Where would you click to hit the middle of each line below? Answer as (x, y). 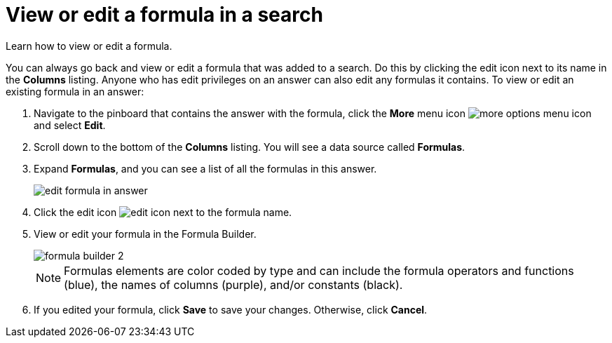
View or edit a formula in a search (164, 15)
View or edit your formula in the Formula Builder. (145, 234)
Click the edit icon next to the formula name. (163, 212)
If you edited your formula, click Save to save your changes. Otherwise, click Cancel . (231, 309)
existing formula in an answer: (75, 91)
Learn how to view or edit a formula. (89, 46)
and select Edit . (70, 125)
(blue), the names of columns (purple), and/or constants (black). (233, 284)
